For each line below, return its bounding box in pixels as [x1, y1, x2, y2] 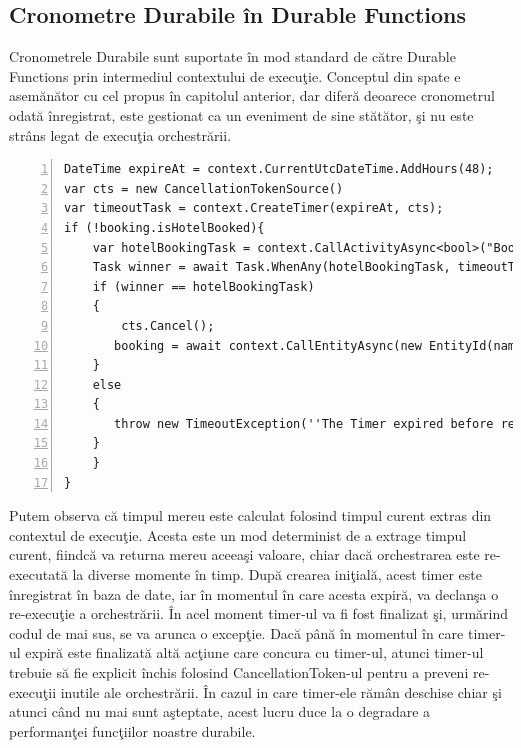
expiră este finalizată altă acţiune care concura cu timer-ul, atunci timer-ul [25, 642, 484, 663]
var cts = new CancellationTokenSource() [64, 181, 344, 196]
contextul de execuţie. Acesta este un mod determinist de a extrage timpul [9, 524, 467, 545]
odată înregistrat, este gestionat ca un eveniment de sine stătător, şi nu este [9, 104, 474, 125]
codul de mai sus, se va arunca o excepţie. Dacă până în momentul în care [9, 622, 464, 643]
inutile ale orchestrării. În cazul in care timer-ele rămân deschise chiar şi [60, 681, 502, 702]
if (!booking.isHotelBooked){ [64, 220, 265, 235]
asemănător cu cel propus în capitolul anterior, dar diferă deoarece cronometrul [9, 85, 495, 106]
